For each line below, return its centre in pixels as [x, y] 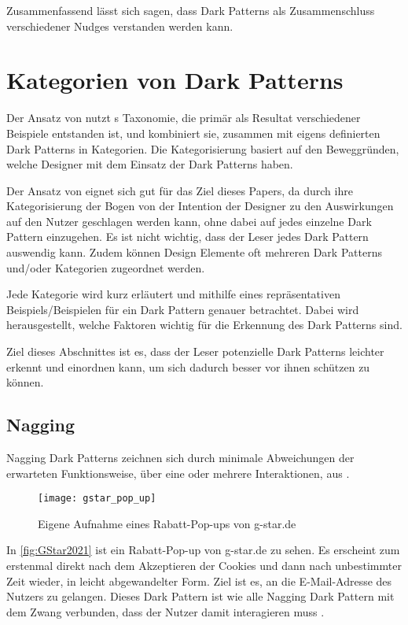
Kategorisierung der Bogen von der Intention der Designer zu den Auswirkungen [200, 206]
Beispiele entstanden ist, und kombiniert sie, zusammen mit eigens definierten [193, 133]
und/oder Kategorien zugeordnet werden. [106, 267]
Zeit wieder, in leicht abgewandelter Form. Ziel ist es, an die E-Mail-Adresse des [199, 581]
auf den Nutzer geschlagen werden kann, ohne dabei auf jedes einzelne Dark [189, 221]
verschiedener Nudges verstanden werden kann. [120, 26]
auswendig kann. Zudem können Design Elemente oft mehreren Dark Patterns [194, 252]
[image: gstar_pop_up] [97, 499]
